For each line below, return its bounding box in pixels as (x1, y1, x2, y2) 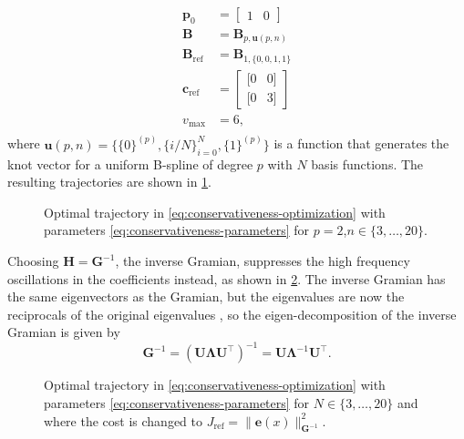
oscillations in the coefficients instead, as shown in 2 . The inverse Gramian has (7, 269, 446, 288)
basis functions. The (311, 154, 424, 173)
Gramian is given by (7, 322, 120, 342)
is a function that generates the (273, 134, 449, 153)
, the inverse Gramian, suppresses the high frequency (115, 251, 410, 271)
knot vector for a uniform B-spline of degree (7, 154, 253, 173)
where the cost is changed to (44, 411, 202, 430)
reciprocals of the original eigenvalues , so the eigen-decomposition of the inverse (7, 304, 457, 323)
